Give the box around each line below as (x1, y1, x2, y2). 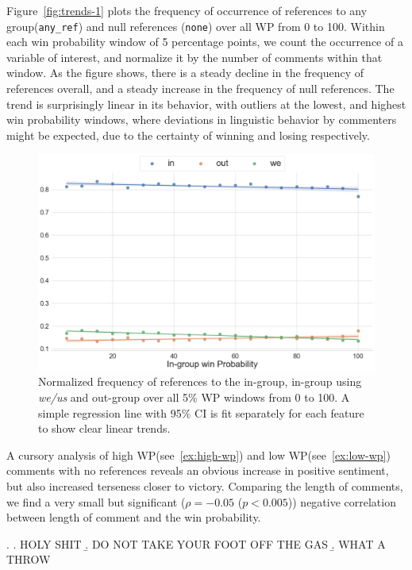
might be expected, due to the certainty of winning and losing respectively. (6, 126, 370, 143)
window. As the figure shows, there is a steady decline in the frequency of (6, 64, 364, 81)
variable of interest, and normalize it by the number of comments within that (6, 48, 383, 65)
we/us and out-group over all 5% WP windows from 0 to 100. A (38, 389, 350, 406)
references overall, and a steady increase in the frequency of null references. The (6, 80, 395, 97)
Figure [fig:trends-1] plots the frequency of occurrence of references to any (6, 2, 368, 18)
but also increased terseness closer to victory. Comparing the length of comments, (6, 478, 403, 495)
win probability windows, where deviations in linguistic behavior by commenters (6, 111, 397, 128)
